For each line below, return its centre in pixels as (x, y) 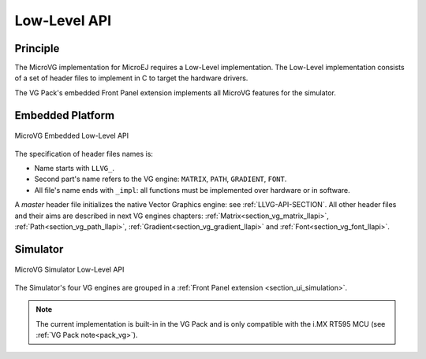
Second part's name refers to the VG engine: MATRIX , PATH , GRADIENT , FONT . (161, 179)
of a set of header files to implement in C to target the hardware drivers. (131, 78)
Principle (37, 48)
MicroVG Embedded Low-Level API (72, 136)
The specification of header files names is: (84, 154)
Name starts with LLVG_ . (74, 168)
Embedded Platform (65, 115)
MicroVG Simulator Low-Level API (69, 270)
